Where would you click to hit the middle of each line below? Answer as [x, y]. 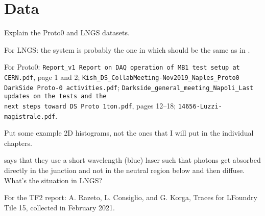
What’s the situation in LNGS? [53, 180]
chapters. [18, 143]
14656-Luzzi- [200, 106]
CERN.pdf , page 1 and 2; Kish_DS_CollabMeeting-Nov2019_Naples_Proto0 [122, 77]
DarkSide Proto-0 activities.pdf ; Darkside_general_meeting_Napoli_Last [129, 87]
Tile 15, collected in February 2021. [59, 207]
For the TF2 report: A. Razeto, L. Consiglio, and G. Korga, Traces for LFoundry [131, 197]
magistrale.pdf [30, 116]
